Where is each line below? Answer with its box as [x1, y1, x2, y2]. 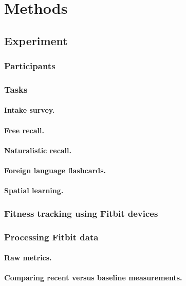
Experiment [4, 32, 68, 48]
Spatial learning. [4, 185, 64, 196]
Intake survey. [4, 105, 55, 115]
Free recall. [4, 125, 44, 135]
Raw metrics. [4, 252, 52, 263]
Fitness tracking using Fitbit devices [4, 207, 158, 219]
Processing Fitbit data [4, 230, 99, 243]
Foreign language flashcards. [4, 165, 106, 175]
